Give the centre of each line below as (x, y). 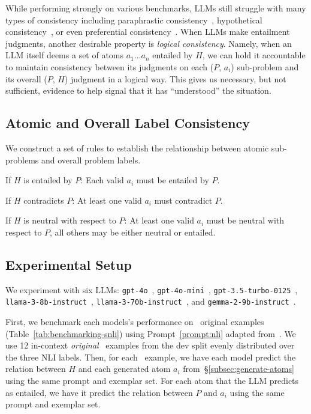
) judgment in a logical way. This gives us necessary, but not (175, 78)
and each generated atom (124, 369)
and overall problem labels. (91, 160)
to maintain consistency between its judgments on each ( (110, 66)
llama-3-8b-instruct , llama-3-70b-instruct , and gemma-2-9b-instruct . (151, 301)
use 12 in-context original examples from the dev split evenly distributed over (150, 345)
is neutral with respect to (70, 220)
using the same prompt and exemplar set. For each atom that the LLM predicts (152, 380)
